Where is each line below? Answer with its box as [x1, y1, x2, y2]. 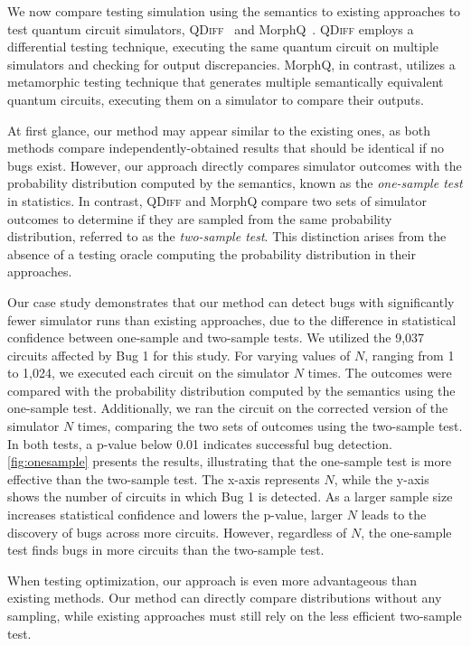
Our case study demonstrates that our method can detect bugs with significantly [7, 292, 455, 311]
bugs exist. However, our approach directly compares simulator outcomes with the [7, 155, 462, 174]
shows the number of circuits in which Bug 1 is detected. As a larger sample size [7, 487, 453, 506]
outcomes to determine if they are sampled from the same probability [7, 209, 392, 228]
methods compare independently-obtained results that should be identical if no [7, 138, 445, 157]
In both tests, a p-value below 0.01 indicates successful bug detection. [7, 434, 392, 453]
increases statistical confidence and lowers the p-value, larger [7, 505, 344, 524]
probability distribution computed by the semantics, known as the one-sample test [7, 173, 463, 192]
